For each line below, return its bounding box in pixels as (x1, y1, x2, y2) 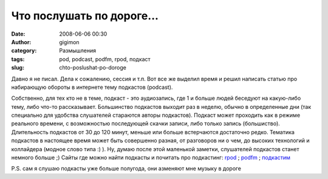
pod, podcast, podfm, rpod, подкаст (59, 55, 151, 63)
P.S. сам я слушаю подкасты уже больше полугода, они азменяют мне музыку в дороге (11, 165, 241, 172)
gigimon (59, 38, 80, 45)
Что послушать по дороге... (11, 9, 159, 22)
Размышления (59, 47, 97, 54)
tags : (11, 55, 25, 63)
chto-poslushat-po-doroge (59, 64, 127, 71)
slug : (11, 64, 24, 71)
